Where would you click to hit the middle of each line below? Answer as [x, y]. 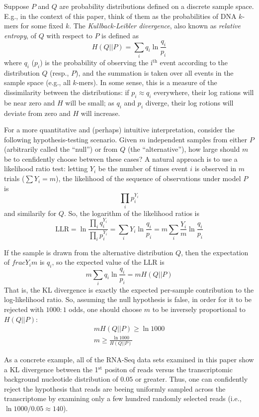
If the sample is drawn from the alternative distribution [89, 252]
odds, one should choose [105, 309]
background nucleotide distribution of [61, 379]
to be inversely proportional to [199, 309]
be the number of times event [143, 168]
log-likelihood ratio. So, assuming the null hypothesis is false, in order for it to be [128, 299]
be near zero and [30, 102]
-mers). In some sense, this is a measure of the [147, 82]
